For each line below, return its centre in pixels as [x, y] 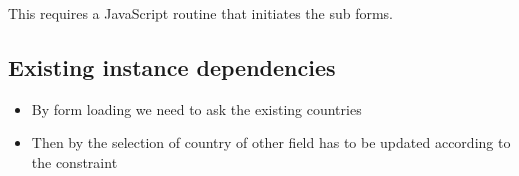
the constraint [74, 161]
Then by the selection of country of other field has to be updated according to [271, 142]
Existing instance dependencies [172, 66]
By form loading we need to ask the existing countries [196, 108]
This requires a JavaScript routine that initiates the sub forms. [201, 13]
